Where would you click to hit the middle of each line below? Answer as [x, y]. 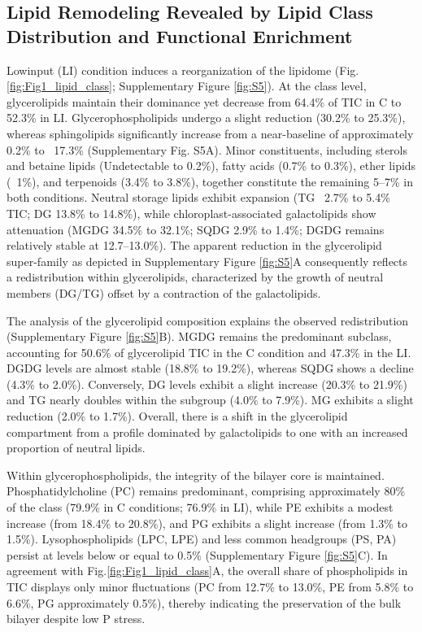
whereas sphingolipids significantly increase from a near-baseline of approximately [210, 133]
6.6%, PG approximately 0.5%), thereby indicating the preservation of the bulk [204, 602]
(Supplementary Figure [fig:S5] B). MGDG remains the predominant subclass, [199, 336]
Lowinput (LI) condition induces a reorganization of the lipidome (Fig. [183, 70]
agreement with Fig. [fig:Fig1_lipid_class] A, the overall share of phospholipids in [207, 571]
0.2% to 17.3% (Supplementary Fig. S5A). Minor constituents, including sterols [207, 149]
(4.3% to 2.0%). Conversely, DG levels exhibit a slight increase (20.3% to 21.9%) [207, 384]
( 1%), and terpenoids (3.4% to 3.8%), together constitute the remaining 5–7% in [210, 181]
